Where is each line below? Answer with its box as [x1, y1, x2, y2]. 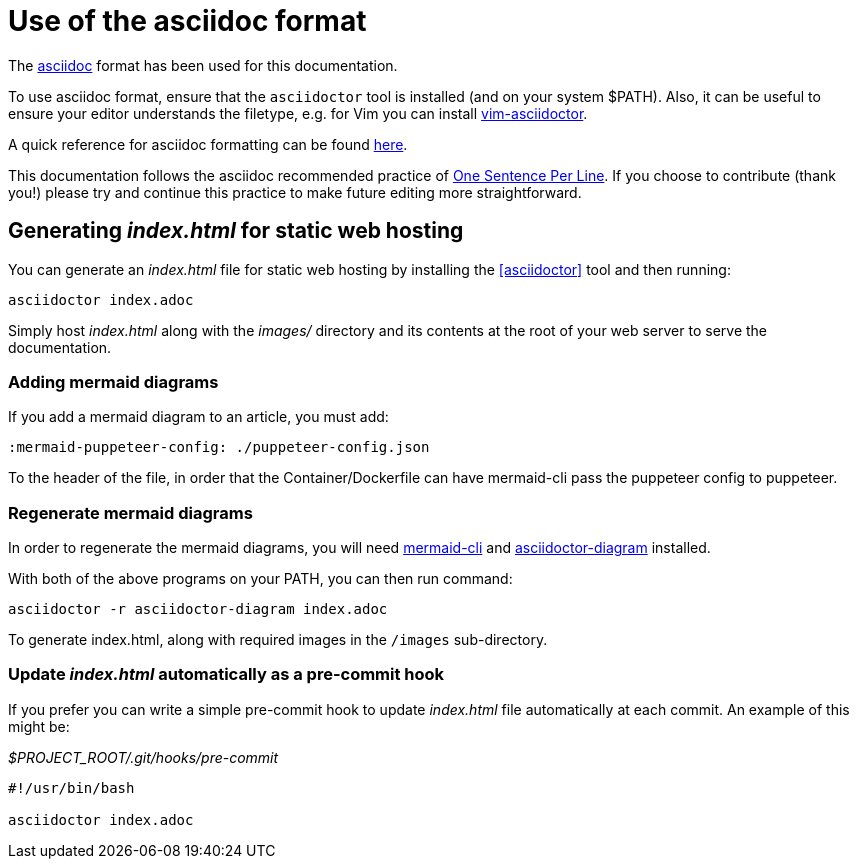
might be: [8, 717, 70, 735]
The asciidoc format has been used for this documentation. [8, 56, 398, 74]
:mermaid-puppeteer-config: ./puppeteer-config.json [8, 439, 430, 456]
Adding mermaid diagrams [8, 371, 219, 392]
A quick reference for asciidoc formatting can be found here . [8, 135, 408, 153]
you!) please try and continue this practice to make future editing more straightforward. [8, 183, 582, 201]
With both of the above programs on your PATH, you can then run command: [8, 570, 513, 588]
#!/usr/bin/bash [8, 779, 135, 796]
